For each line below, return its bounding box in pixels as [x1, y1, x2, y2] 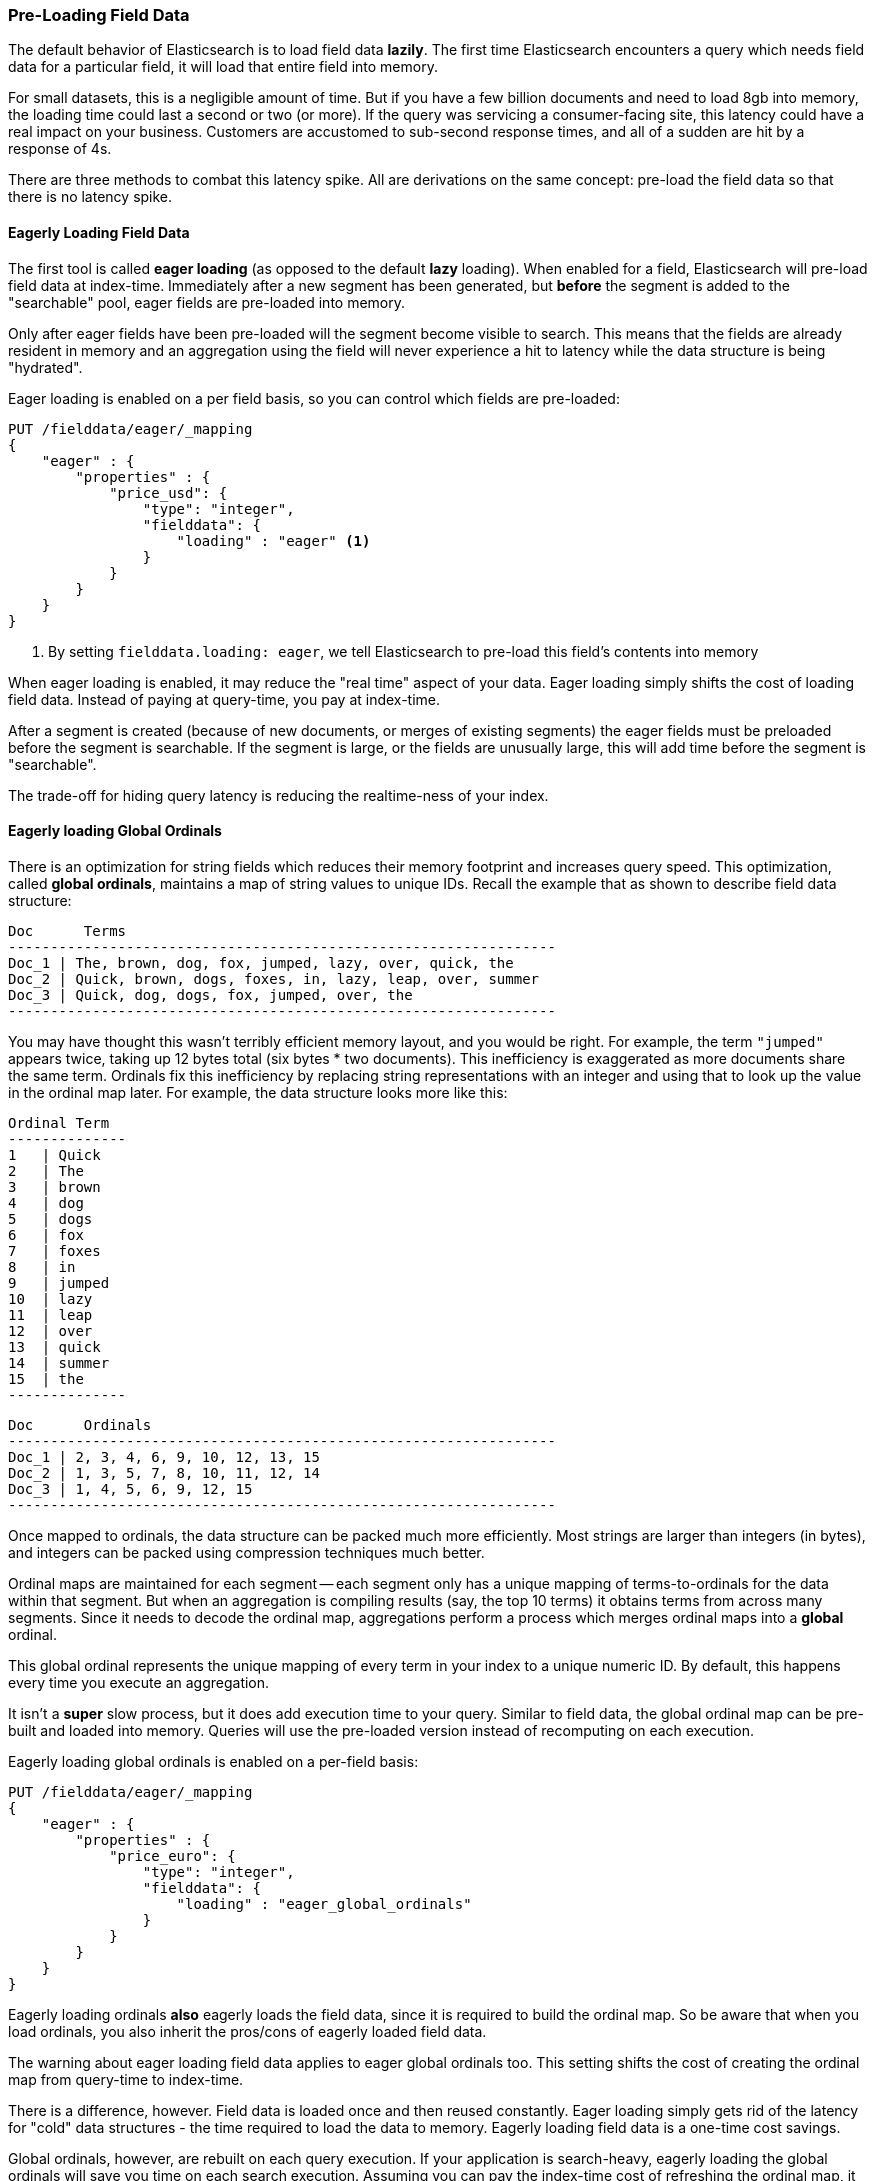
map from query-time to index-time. [8, 2070, 244, 2088]
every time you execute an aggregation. [8, 1673, 270, 1691]
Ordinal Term [8, 1114, 110, 1131]
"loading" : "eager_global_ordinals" [176, 1895, 472, 1912]
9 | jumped [8, 1274, 110, 1291]
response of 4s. [8, 140, 112, 158]
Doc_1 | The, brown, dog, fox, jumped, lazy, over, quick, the [8, 954, 514, 971]
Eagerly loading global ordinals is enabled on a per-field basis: [8, 1752, 419, 1770]
